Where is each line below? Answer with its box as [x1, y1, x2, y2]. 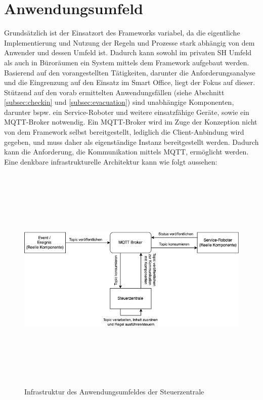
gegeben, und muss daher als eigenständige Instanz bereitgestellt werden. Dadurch [4, 136, 259, 147]
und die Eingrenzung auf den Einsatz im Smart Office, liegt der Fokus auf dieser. [4, 77, 255, 88]
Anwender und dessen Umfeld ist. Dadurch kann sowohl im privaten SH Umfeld [4, 47, 252, 58]
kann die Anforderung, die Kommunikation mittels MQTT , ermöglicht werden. [4, 146, 249, 157]
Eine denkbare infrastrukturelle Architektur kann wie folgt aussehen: [4, 156, 217, 167]
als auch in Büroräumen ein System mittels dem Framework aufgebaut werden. [4, 57, 249, 67]
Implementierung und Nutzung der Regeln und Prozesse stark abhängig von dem [4, 37, 255, 48]
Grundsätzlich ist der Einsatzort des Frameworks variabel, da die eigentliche [4, 27, 240, 38]
